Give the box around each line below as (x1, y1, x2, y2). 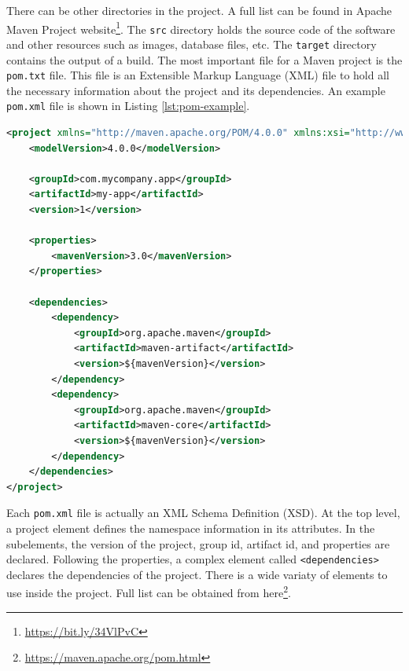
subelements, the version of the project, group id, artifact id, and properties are (6, 535, 390, 552)
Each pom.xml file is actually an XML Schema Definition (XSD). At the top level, (6, 504, 400, 521)
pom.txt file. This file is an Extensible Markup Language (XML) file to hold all (6, 67, 389, 83)
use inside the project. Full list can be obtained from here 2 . (6, 582, 291, 601)
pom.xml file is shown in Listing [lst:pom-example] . (6, 97, 250, 114)
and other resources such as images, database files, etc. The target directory (6, 35, 377, 52)
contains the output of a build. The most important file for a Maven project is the (6, 51, 403, 68)
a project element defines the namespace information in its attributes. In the (6, 519, 375, 536)
